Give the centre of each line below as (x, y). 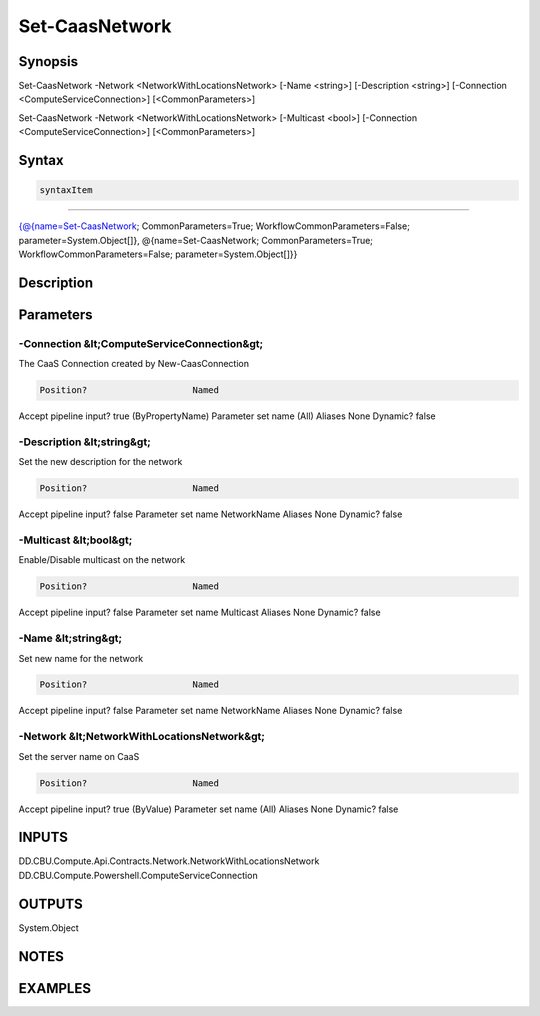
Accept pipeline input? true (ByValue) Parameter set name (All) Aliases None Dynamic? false (208, 809)
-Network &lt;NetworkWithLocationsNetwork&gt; (141, 737)
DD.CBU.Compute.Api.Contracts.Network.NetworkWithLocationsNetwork (169, 861)
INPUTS (43, 837)
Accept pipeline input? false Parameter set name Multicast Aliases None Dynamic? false (199, 612)
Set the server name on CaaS (79, 756)
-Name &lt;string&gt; (70, 638)
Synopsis (48, 61)
